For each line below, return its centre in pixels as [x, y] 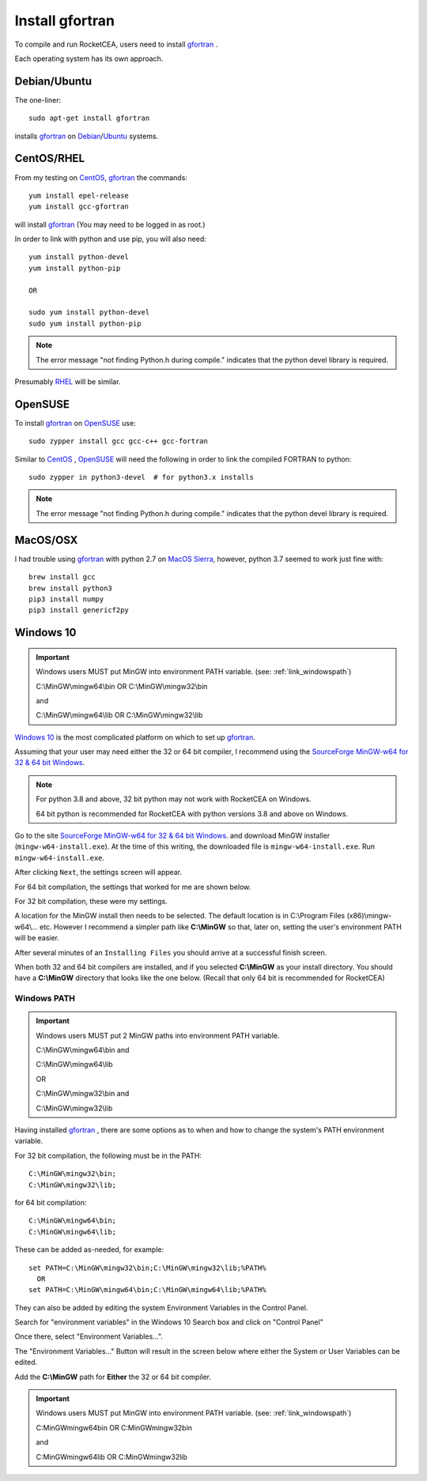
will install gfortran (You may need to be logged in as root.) [110, 224]
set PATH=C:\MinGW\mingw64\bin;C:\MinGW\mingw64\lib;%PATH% [147, 1290]
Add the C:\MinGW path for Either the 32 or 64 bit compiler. [113, 1377]
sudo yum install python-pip [85, 323]
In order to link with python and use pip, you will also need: [111, 239]
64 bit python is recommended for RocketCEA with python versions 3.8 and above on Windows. [192, 813]
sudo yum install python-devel [89, 313]
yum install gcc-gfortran [79, 207]
